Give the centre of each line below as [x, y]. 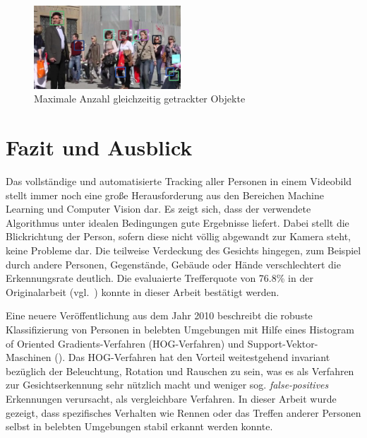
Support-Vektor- [283, 343]
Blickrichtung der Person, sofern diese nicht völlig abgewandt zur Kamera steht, [178, 236]
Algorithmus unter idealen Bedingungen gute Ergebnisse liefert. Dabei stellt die [178, 222]
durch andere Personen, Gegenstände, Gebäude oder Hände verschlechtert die [173, 264]
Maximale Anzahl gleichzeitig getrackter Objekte [140, 99]
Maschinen [29, 357]
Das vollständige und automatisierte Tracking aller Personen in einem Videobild [179, 181]
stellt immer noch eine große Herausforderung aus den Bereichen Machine [165, 195]
